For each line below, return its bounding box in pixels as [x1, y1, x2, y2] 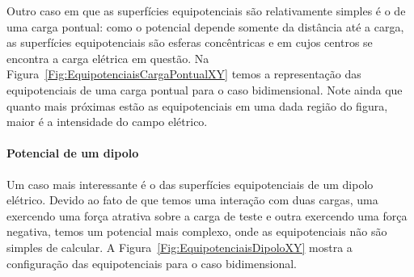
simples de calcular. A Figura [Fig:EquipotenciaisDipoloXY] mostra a [6, 238, 353, 255]
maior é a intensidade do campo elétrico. [6, 113, 208, 130]
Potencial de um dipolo [6, 145, 139, 162]
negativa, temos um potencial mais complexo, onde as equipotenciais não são [6, 223, 387, 240]
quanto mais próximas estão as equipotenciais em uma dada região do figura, [6, 97, 388, 114]
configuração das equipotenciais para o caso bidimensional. [6, 254, 297, 271]
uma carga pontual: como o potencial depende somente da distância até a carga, [6, 18, 404, 35]
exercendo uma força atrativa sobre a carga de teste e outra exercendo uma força [6, 207, 408, 224]
